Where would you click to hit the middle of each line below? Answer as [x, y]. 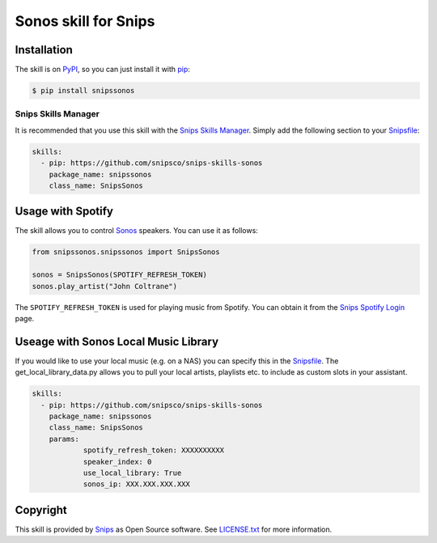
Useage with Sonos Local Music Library [117, 341]
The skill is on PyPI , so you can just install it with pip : [102, 70]
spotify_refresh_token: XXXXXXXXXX [153, 450]
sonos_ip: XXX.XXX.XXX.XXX [136, 484]
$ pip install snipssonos [83, 91]
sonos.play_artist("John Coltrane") [105, 286]
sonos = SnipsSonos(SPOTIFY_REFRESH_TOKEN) [120, 275]
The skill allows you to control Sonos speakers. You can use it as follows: [136, 231]
